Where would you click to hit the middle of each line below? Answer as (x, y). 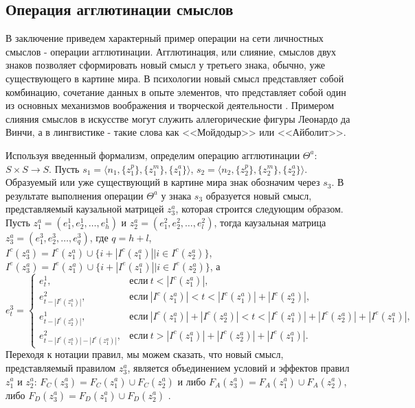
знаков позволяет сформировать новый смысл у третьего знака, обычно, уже (166, 65)
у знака (176, 195)
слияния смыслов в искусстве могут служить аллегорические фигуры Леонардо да (178, 118)
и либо (192, 381)
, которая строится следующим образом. (259, 209)
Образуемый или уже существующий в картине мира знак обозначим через (163, 182)
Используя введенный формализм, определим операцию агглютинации (153, 155)
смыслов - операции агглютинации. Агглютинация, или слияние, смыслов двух (171, 51)
